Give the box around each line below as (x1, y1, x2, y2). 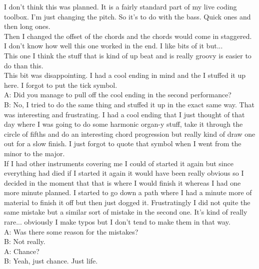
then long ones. (4, 21, 50, 31)
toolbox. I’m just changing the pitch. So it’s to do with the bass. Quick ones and (4, 11, 251, 21)
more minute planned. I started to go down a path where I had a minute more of (4, 187, 252, 198)
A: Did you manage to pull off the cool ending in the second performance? (4, 89, 231, 100)
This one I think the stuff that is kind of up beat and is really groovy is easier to (4, 50, 251, 60)
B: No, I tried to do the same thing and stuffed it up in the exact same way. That (4, 99, 254, 109)
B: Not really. (4, 236, 45, 247)
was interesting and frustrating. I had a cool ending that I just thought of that (4, 109, 245, 119)
